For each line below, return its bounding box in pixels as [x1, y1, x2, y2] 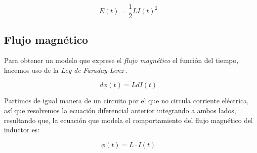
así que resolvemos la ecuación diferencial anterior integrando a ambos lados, [4, 105, 236, 116]
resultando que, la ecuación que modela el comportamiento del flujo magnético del [4, 115, 253, 125]
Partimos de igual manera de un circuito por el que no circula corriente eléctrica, [4, 95, 249, 106]
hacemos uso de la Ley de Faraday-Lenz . [4, 64, 128, 75]
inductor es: [4, 124, 40, 135]
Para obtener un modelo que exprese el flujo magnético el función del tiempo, [4, 55, 239, 65]
